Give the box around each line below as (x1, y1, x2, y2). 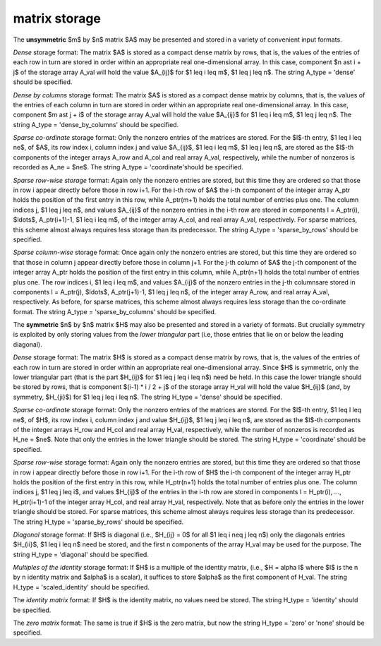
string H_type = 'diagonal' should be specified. (13, 550, 150, 558)
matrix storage (13, 11, 102, 26)
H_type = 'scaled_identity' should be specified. (13, 582, 150, 591)
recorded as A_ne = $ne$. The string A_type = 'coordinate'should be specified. (13, 163, 243, 172)
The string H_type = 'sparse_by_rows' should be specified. (13, 518, 184, 526)
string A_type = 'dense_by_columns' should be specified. (13, 120, 179, 128)
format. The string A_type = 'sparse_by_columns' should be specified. (13, 307, 217, 316)
